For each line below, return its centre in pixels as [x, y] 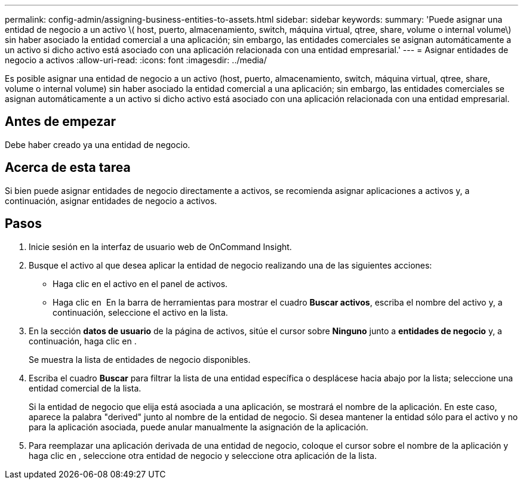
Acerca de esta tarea [68, 168]
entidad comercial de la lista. [85, 388]
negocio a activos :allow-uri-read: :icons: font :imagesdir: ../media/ [136, 60]
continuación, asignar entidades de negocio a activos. [111, 201]
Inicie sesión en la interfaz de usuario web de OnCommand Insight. [160, 246]
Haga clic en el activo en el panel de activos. [140, 283]
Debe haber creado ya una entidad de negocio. [98, 144]
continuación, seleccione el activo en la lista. [140, 312]
